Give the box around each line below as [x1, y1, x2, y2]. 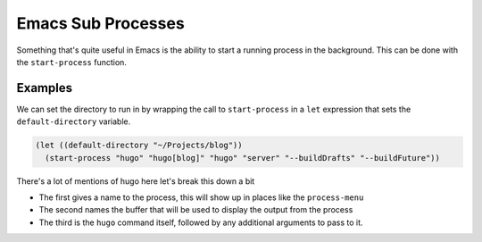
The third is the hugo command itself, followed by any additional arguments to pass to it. [38, 217, 363, 228]
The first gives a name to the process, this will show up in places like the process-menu [38, 192, 364, 203]
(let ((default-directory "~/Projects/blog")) [35, 140, 243, 151]
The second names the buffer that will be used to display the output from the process [38, 204, 353, 215]
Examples [16, 80, 73, 96]
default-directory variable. [16, 116, 131, 127]
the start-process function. [16, 56, 127, 67]
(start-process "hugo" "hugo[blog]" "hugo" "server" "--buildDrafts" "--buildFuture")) [45, 153, 441, 163]
